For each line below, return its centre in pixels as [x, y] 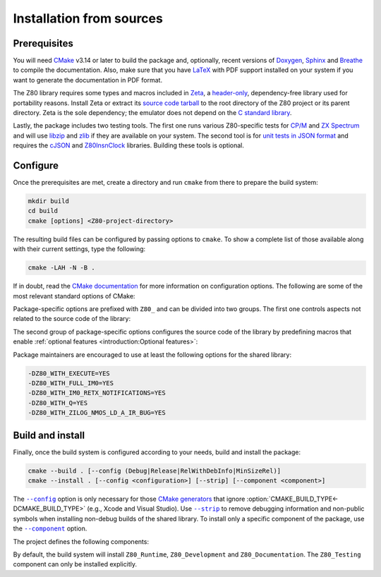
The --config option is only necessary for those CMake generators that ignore [129, 499]
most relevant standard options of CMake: [74, 296]
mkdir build [49, 201]
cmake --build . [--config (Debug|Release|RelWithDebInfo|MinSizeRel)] [155, 470]
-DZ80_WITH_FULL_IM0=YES [71, 383]
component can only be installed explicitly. [75, 564]
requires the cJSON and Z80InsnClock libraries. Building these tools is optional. [129, 145]
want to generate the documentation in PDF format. [87, 80]
